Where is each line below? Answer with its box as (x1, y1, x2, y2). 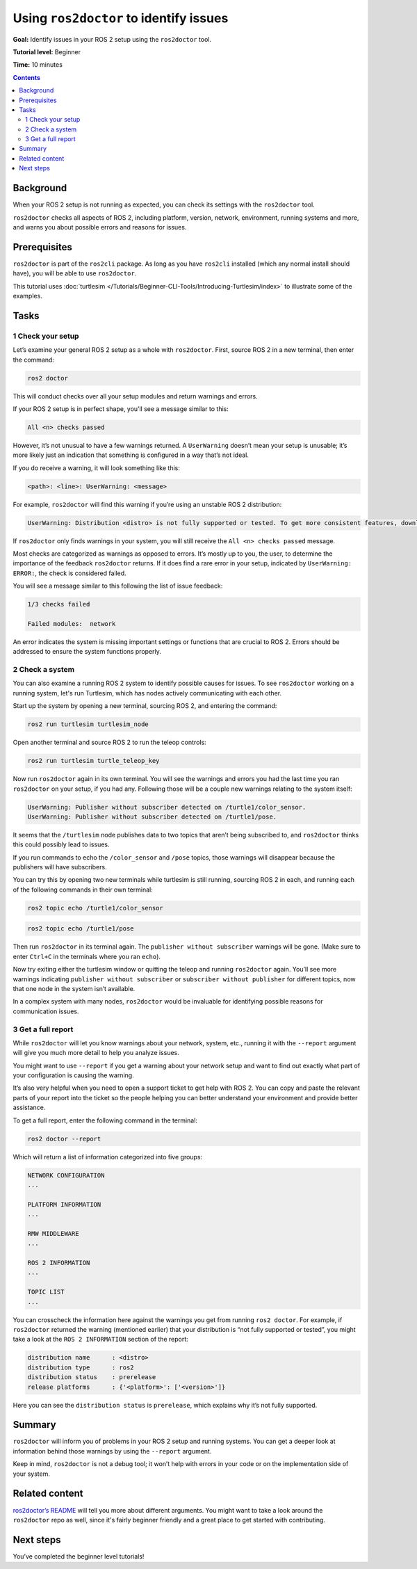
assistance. (13, 1103, 46, 1112)
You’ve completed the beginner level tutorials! (13, 1552, 145, 1561)
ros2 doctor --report (27, 1134, 101, 1143)
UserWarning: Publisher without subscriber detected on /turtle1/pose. (27, 812, 277, 821)
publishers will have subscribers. (13, 863, 107, 871)
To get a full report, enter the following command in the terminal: (13, 1116, 198, 1125)
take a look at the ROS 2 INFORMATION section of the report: (13, 1335, 189, 1344)
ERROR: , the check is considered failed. (13, 569, 126, 577)
